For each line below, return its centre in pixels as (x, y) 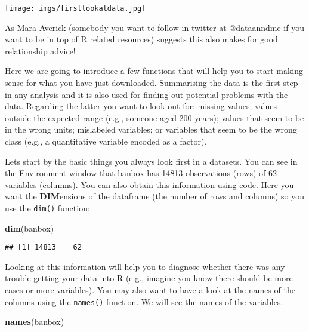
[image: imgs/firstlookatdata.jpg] (75, 8)
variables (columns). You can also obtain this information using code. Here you (149, 184)
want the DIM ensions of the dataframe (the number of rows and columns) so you (155, 196)
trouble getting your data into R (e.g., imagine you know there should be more (149, 278)
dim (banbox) (30, 228)
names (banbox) (35, 322)
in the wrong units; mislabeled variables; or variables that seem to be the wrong (151, 129)
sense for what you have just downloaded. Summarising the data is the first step (152, 83)
